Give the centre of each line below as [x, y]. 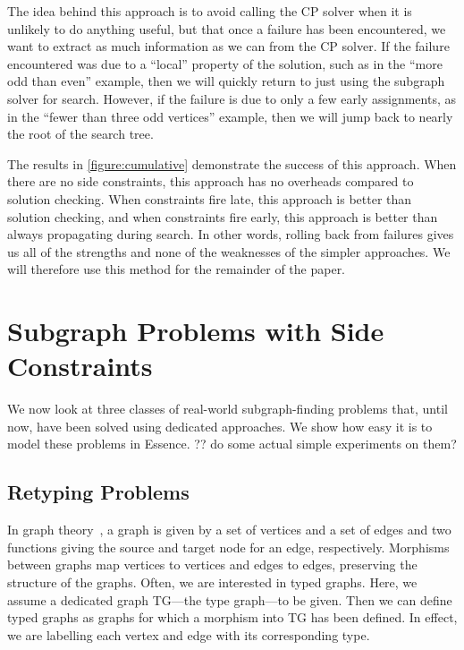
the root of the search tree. [80, 134]
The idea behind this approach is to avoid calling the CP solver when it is [210, 11]
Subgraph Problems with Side [196, 331]
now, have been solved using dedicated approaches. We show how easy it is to [220, 426]
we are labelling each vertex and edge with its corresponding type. [189, 634]
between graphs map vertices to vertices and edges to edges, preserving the [212, 564]
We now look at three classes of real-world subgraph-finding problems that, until [228, 409]
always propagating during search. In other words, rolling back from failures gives [231, 234]
